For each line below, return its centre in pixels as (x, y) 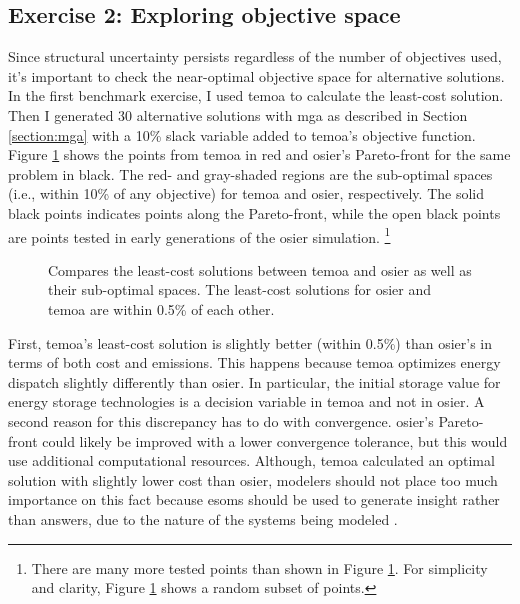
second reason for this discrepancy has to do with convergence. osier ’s (221, 420)
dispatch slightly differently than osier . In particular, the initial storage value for (254, 381)
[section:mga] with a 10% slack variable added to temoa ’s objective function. (242, 134)
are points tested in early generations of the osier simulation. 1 (199, 235)
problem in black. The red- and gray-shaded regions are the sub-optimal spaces (250, 173)
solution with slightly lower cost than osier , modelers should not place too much (253, 479)
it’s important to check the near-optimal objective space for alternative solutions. (256, 75)
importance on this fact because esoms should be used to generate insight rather (254, 499)
